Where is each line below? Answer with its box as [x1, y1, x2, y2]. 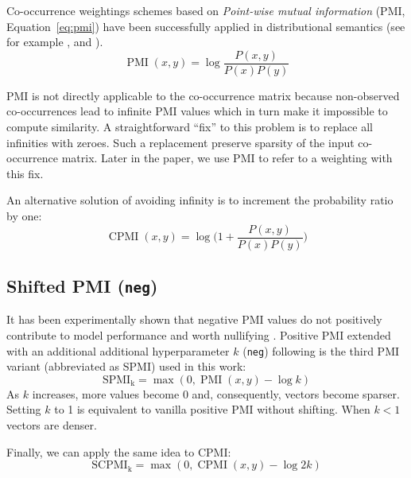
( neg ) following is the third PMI [242, 342, 400, 359]
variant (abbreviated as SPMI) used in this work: [6, 358, 246, 375]
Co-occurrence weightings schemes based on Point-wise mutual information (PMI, [6, 2, 405, 18]
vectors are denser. [6, 417, 97, 433]
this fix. [6, 165, 44, 181]
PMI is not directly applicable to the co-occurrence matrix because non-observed [6, 87, 400, 103]
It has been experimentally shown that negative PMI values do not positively [6, 311, 382, 328]
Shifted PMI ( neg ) [6, 274, 158, 298]
